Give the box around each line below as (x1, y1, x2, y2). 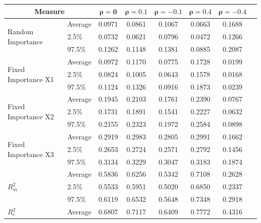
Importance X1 (8, 73, 54, 84)
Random (8, 26, 34, 37)
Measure (34, 6, 65, 16)
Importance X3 (8, 148, 54, 159)
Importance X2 (8, 111, 54, 122)
